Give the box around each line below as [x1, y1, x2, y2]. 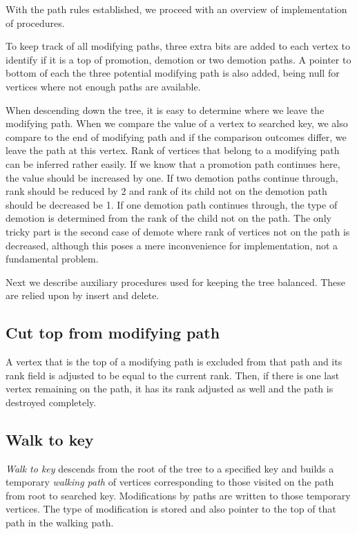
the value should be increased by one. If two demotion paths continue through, [6, 170, 338, 184]
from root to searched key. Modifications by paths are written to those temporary [6, 488, 351, 502]
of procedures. [6, 15, 65, 30]
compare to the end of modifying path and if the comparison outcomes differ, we [6, 129, 347, 144]
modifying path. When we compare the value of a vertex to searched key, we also [6, 116, 348, 131]
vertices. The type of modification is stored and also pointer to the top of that [6, 502, 336, 516]
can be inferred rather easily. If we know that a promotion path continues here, [6, 156, 340, 171]
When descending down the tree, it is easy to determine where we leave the [6, 102, 325, 117]
